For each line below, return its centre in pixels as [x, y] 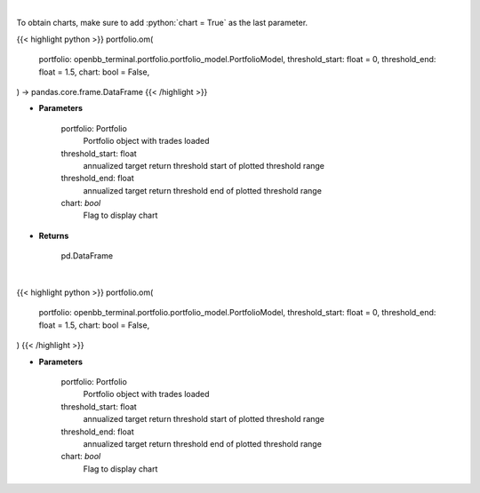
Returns [54, 235]
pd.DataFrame [87, 256]
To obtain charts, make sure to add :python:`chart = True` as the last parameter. [162, 23]
